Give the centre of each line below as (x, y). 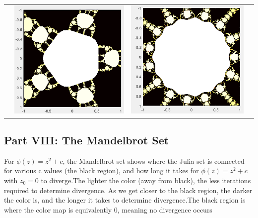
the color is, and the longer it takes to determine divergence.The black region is (125, 200)
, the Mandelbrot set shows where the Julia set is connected (154, 161)
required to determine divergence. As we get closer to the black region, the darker (128, 190)
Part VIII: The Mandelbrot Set (87, 140)
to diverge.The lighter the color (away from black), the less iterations (146, 180)
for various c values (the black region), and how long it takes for (101, 170)
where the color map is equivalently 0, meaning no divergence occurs (108, 209)
